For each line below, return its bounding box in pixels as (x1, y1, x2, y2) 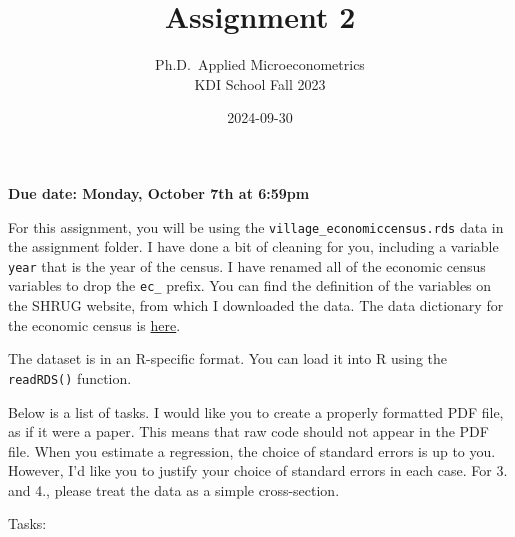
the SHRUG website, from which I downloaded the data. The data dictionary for (8, 295, 504, 316)
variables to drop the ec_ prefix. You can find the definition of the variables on (8, 275, 492, 296)
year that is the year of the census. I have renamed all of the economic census (8, 255, 486, 276)
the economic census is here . (8, 314, 181, 335)
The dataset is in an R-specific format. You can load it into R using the (8, 348, 447, 369)
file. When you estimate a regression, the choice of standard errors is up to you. (8, 440, 496, 461)
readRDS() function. (8, 367, 132, 388)
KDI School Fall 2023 (194, 73, 326, 94)
